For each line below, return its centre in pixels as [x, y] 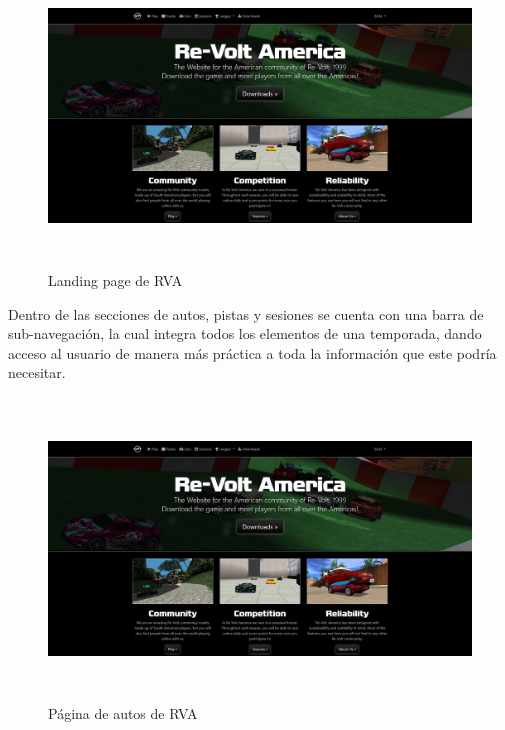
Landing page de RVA [115, 279]
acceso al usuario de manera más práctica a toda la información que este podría [252, 352]
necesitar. [37, 372]
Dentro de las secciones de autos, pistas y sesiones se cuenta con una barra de [246, 313]
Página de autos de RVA [123, 712]
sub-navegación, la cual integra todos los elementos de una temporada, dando [245, 333]
